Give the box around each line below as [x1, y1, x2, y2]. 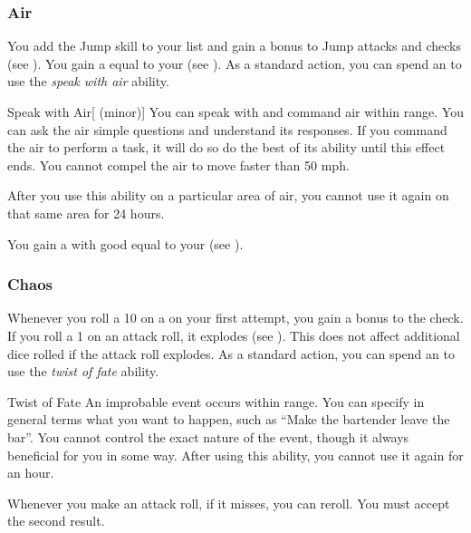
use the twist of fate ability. [7, 362, 159, 381]
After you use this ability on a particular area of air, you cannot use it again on [7, 186, 449, 205]
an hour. [7, 463, 54, 482]
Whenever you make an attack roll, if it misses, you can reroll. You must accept [7, 493, 450, 512]
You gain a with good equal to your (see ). [7, 234, 244, 253]
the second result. [7, 511, 105, 530]
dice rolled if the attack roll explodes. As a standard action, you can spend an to [7, 344, 455, 363]
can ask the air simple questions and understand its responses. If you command [7, 120, 447, 139]
